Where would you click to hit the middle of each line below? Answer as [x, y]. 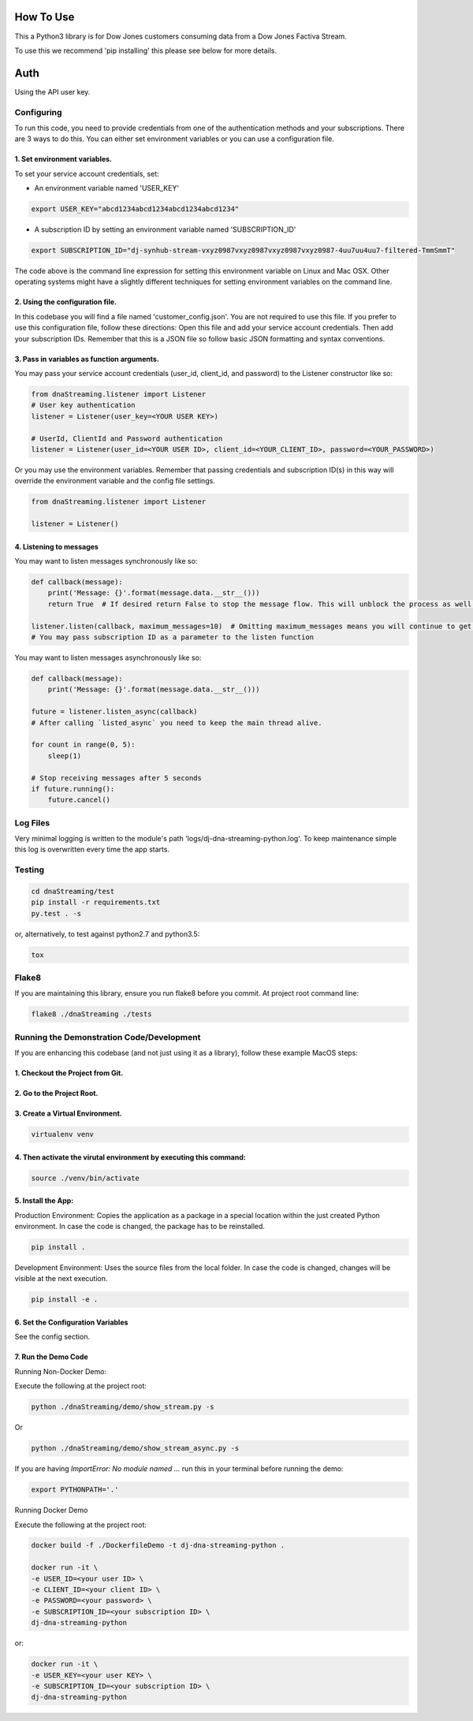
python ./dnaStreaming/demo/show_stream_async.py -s [135, 1448]
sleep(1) [65, 756]
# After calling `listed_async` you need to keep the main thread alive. [177, 723]
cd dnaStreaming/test [73, 891]
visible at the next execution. [61, 1279]
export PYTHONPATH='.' [75, 1490]
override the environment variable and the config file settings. [115, 481]
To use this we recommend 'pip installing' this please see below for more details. [146, 50]
